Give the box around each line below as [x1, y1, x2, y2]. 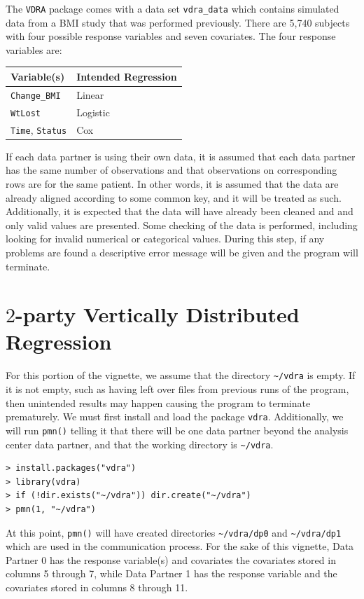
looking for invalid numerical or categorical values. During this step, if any [6, 231, 325, 246]
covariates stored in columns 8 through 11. [6, 580, 188, 595]
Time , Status [10, 122, 67, 137]
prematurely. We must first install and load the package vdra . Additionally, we [6, 409, 344, 424]
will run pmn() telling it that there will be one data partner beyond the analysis [6, 422, 349, 437]
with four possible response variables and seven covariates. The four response [6, 29, 336, 43]
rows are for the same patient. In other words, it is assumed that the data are [6, 176, 339, 191]
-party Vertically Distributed [15, 300, 300, 329]
